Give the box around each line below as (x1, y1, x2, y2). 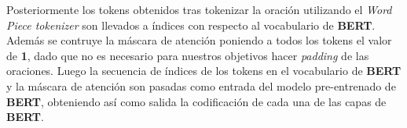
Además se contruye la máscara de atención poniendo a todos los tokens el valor (6, 32, 392, 48)
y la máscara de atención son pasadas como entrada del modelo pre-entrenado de (6, 77, 396, 94)
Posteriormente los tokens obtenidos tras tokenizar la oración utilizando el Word (6, 2, 392, 17)
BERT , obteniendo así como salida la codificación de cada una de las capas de (6, 93, 387, 109)
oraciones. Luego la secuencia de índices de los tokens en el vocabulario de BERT (6, 62, 401, 79)
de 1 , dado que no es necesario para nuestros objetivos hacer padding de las (6, 47, 369, 63)
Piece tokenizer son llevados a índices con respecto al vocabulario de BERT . (6, 16, 376, 33)
